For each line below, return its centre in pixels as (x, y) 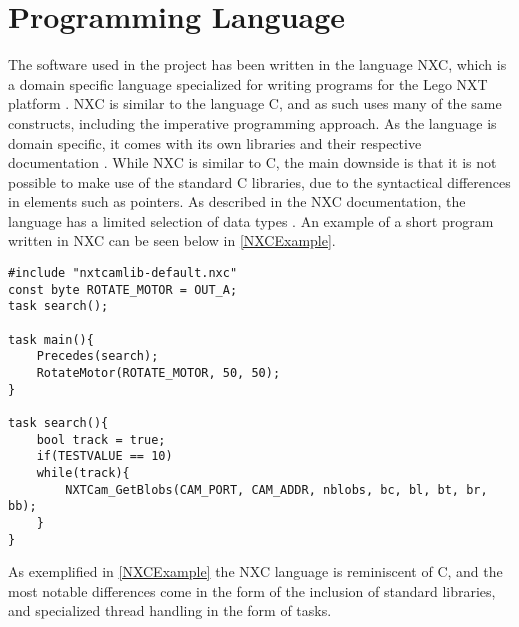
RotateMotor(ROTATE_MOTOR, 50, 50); (158, 373)
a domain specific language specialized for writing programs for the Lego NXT (248, 83)
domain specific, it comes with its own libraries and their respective (215, 142)
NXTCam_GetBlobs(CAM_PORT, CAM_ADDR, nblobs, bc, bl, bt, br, (276, 489)
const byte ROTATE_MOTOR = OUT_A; (123, 289)
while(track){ (83, 472)
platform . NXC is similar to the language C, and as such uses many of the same (255, 103)
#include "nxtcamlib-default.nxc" (123, 273)
